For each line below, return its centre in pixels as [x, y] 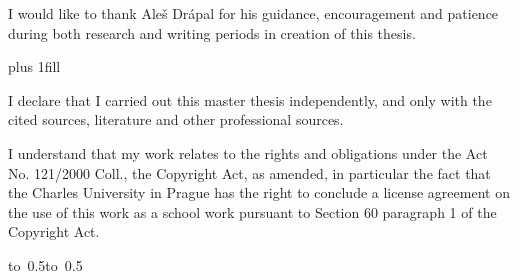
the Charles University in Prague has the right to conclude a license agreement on [259, 192]
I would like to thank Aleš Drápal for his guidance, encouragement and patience [253, 13]
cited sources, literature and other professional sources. [176, 119]
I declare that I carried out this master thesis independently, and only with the [250, 99]
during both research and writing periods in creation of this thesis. [212, 32]
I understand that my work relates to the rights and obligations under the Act [248, 152]
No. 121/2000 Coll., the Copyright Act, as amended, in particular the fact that [249, 172]
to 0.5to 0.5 [45, 264]
